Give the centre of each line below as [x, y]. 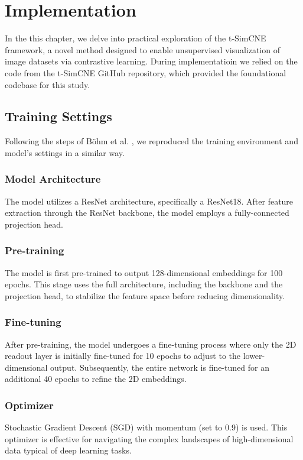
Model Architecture [53, 179]
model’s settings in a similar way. [65, 152]
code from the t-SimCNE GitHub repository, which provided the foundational [146, 72]
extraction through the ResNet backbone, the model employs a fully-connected [147, 213]
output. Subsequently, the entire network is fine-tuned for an [160, 367]
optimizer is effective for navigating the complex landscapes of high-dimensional [149, 438]
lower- [254, 356]
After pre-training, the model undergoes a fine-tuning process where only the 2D [151, 344]
